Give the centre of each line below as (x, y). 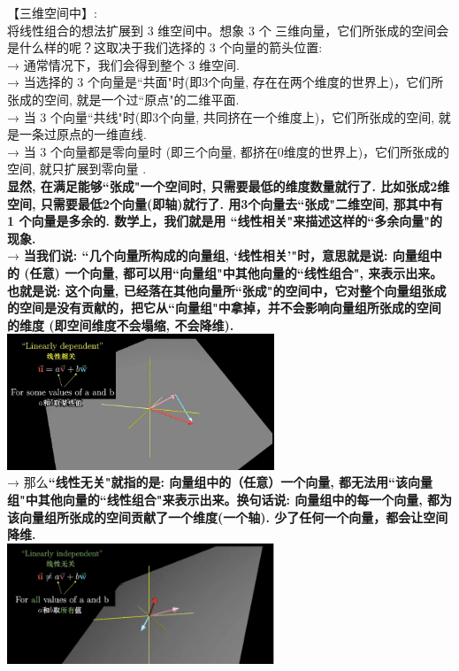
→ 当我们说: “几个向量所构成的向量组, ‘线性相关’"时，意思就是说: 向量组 (218, 255)
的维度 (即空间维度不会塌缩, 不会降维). (121, 324)
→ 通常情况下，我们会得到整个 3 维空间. (123, 64)
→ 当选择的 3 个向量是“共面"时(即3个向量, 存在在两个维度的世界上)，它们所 (226, 82)
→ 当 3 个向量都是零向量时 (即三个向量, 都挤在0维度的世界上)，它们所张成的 (229, 151)
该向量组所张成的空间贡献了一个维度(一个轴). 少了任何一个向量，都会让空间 (228, 517)
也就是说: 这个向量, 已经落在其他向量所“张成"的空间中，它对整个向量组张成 (227, 290)
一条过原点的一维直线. (83, 134)
